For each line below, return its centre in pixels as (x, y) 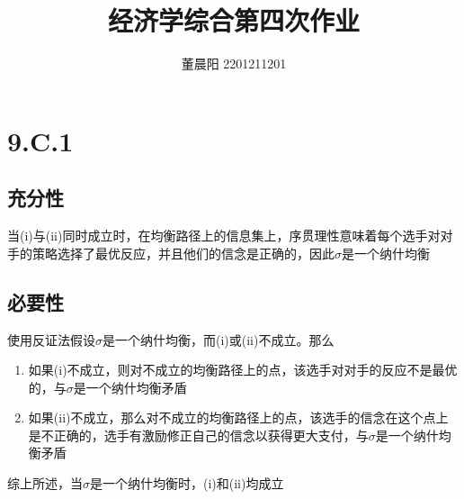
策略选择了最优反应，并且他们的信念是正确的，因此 (183, 253)
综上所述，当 (45, 483)
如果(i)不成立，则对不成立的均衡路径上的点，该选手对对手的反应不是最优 (243, 370)
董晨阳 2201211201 (234, 64)
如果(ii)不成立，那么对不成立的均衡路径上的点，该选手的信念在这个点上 (238, 417)
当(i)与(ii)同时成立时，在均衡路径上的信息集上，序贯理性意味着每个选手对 (224, 236)
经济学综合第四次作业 (233, 20)
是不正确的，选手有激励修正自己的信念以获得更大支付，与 (198, 435)
